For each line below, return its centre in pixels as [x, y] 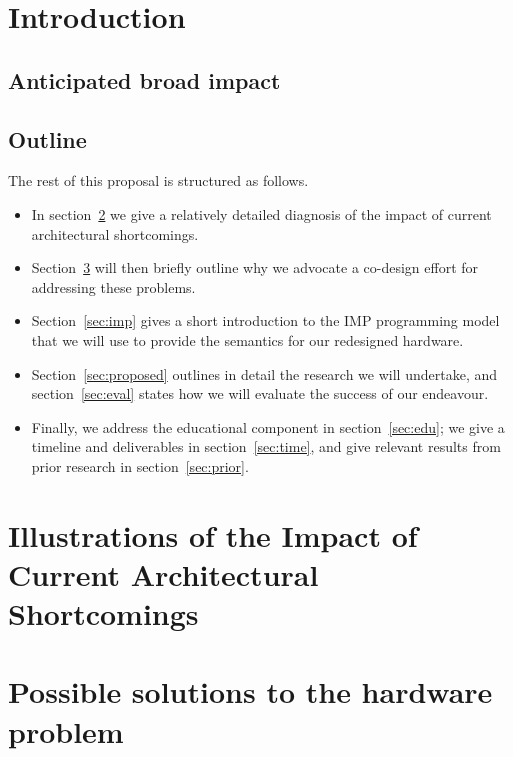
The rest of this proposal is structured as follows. [158, 180]
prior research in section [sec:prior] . [140, 465]
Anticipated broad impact [144, 79]
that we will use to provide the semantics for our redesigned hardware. [247, 339]
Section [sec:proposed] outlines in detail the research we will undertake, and [264, 373]
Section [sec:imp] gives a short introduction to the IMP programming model [265, 320]
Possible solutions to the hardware [250, 691]
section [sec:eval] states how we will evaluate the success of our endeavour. [260, 393]
